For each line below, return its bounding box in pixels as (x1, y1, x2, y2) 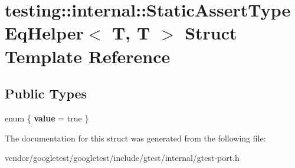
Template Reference (5, 44, 171, 68)
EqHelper (5, 21, 84, 45)
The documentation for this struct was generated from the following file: (5, 131, 266, 144)
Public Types (5, 84, 87, 103)
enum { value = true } (5, 111, 89, 124)
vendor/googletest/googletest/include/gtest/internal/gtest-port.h (5, 151, 240, 164)
